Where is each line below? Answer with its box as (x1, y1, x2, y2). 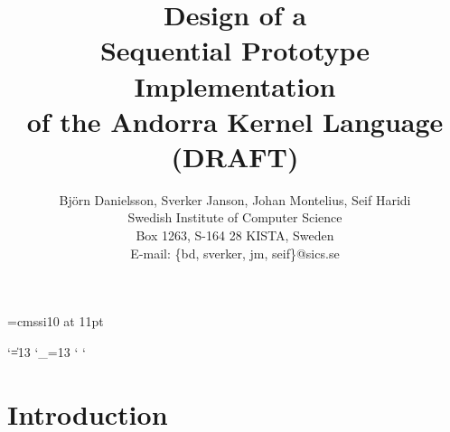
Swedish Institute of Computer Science (127, 208, 342, 227)
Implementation (134, 67, 336, 104)
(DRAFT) (171, 137, 299, 174)
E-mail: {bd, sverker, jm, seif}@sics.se (130, 243, 340, 262)
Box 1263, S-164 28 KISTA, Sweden (136, 226, 334, 245)
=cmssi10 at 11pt (7, 312, 104, 331)
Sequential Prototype (99, 32, 370, 69)
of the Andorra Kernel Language (26, 102, 444, 139)
